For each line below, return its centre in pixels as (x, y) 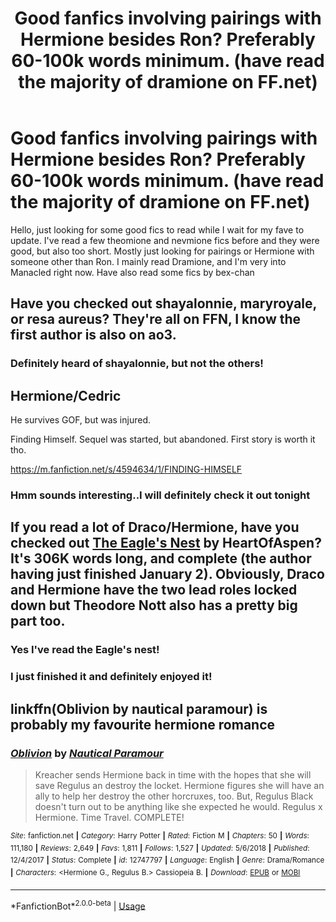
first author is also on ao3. (93, 335)
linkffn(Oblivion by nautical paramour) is (139, 708)
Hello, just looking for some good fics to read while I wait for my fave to (157, 229)
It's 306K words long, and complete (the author (161, 558)
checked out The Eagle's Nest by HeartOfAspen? (166, 543)
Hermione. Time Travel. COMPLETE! (109, 817)
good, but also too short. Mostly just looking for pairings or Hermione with (162, 251)
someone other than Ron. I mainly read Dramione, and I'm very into (148, 261)
